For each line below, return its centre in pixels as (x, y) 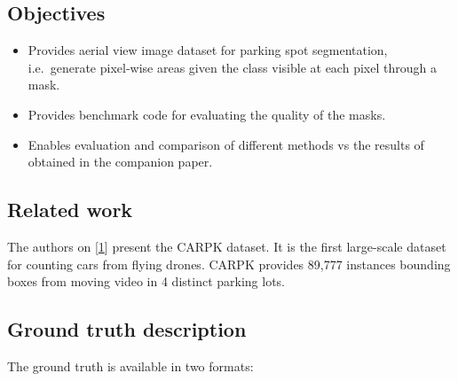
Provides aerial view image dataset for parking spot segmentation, (208, 50)
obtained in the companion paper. (120, 162)
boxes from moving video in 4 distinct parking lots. (146, 281)
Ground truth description (127, 329)
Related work (70, 210)
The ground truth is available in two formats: (130, 365)
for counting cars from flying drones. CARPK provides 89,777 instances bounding (229, 264)
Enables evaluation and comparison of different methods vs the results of (226, 144)
